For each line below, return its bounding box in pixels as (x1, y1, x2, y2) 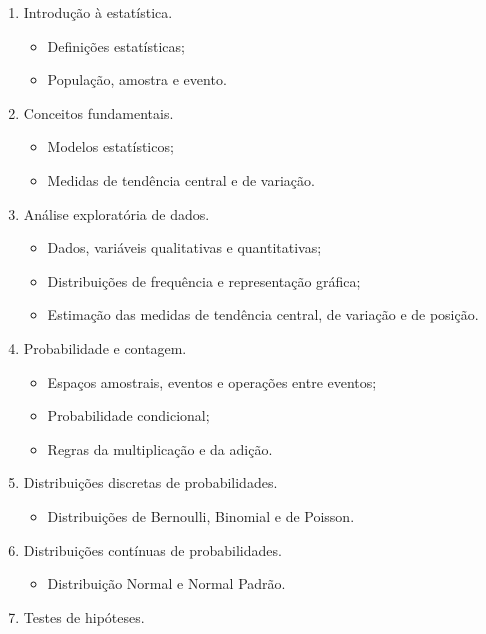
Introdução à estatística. (23, 2, 173, 22)
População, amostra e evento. (47, 69, 227, 90)
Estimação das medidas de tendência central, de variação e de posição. (47, 304, 479, 325)
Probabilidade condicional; (47, 405, 210, 426)
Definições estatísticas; (47, 35, 185, 56)
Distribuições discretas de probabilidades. (23, 472, 278, 493)
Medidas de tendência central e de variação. (47, 169, 315, 190)
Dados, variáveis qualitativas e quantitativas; (47, 237, 322, 258)
